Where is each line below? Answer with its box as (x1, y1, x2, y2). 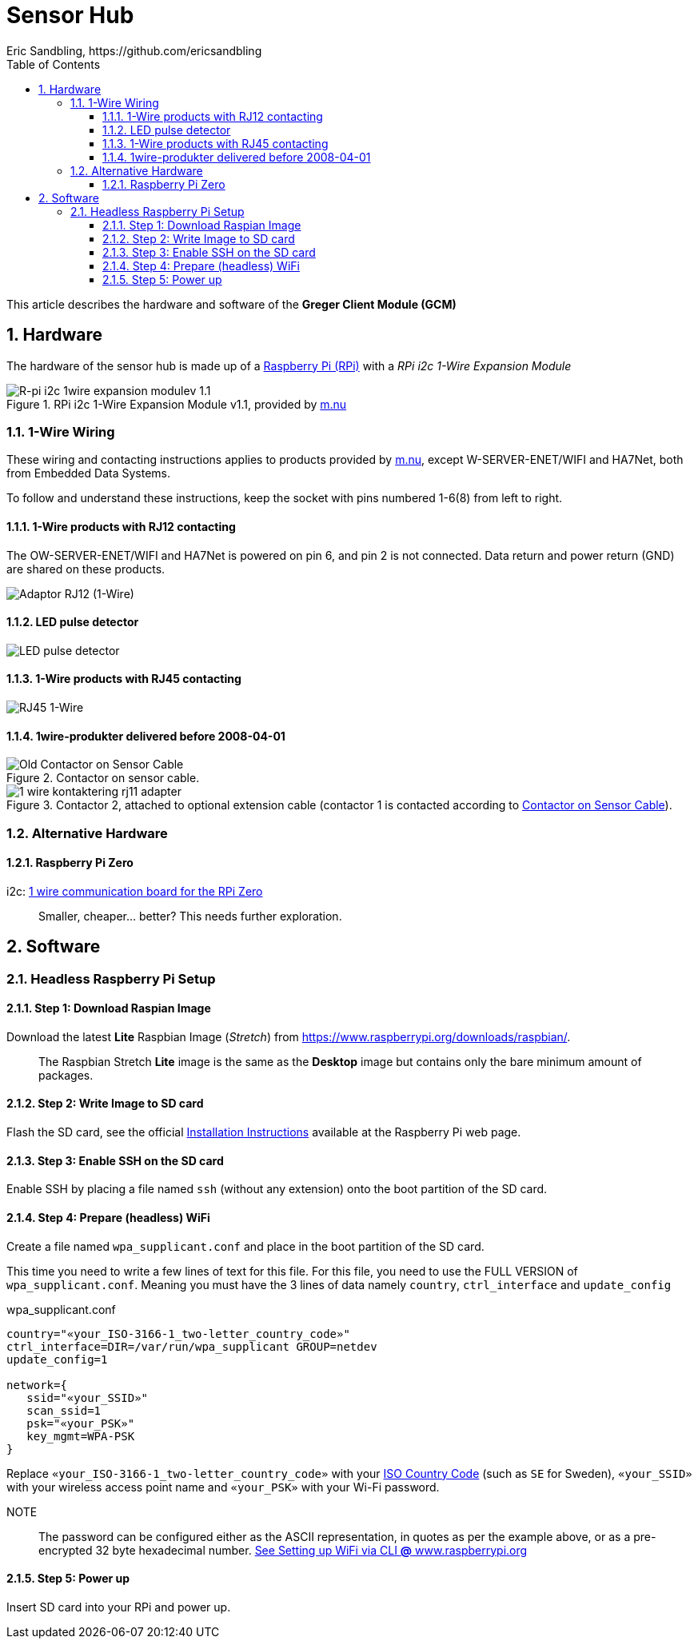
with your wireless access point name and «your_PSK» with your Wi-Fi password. (6, 1479, 440, 1494)
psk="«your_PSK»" (26, 1416, 135, 1430)
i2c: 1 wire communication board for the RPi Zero (6, 884, 263, 898)
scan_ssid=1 (26, 1403, 102, 1417)
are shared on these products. (6, 561, 166, 576)
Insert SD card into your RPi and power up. (6, 1599, 231, 1614)
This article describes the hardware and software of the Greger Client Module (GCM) (6, 297, 457, 311)
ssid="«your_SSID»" (26, 1391, 149, 1404)
